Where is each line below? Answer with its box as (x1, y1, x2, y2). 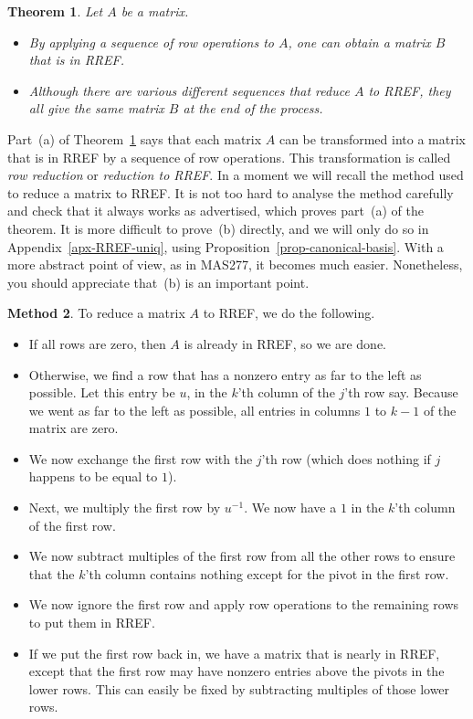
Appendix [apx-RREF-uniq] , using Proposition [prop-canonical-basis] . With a (7, 237, 444, 256)
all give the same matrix (28, 99, 164, 118)
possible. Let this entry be (28, 383, 175, 402)
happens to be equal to (28, 467, 158, 486)
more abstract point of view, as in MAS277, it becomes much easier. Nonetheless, (7, 255, 463, 274)
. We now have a (244, 498, 337, 517)
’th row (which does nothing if (261, 449, 431, 468)
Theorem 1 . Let (7, 2, 103, 20)
